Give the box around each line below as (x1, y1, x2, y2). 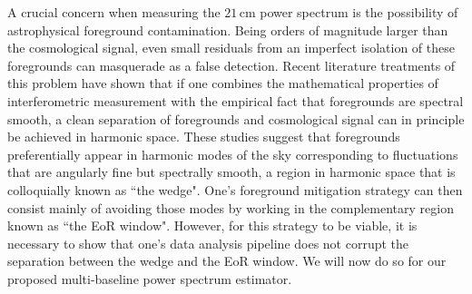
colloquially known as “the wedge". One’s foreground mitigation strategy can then (7, 180, 463, 199)
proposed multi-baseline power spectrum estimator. (7, 269, 292, 288)
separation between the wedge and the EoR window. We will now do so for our (7, 251, 447, 270)
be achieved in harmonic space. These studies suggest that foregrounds (7, 127, 400, 146)
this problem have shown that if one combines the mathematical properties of (7, 73, 438, 93)
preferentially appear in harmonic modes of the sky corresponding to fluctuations (7, 144, 458, 163)
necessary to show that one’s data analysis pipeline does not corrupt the (7, 233, 409, 252)
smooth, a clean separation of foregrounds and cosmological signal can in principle (7, 109, 465, 128)
